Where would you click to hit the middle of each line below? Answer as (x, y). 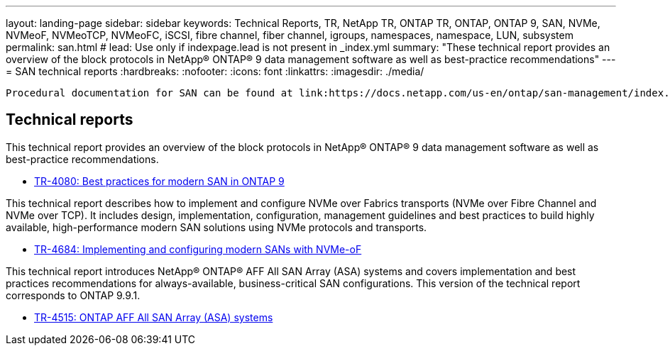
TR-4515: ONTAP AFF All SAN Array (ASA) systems (154, 317)
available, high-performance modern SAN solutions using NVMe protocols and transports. (216, 227)
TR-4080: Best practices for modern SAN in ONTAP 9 (159, 181)
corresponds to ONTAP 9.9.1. (73, 295)
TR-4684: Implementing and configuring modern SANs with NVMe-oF (198, 249)
